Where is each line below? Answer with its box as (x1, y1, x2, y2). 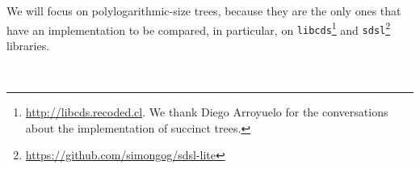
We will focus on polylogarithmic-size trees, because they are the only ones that (6, 2, 401, 19)
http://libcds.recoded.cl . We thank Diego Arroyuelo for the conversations (25, 104, 388, 120)
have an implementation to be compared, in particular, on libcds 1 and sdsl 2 (6, 19, 391, 38)
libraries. (6, 36, 50, 53)
